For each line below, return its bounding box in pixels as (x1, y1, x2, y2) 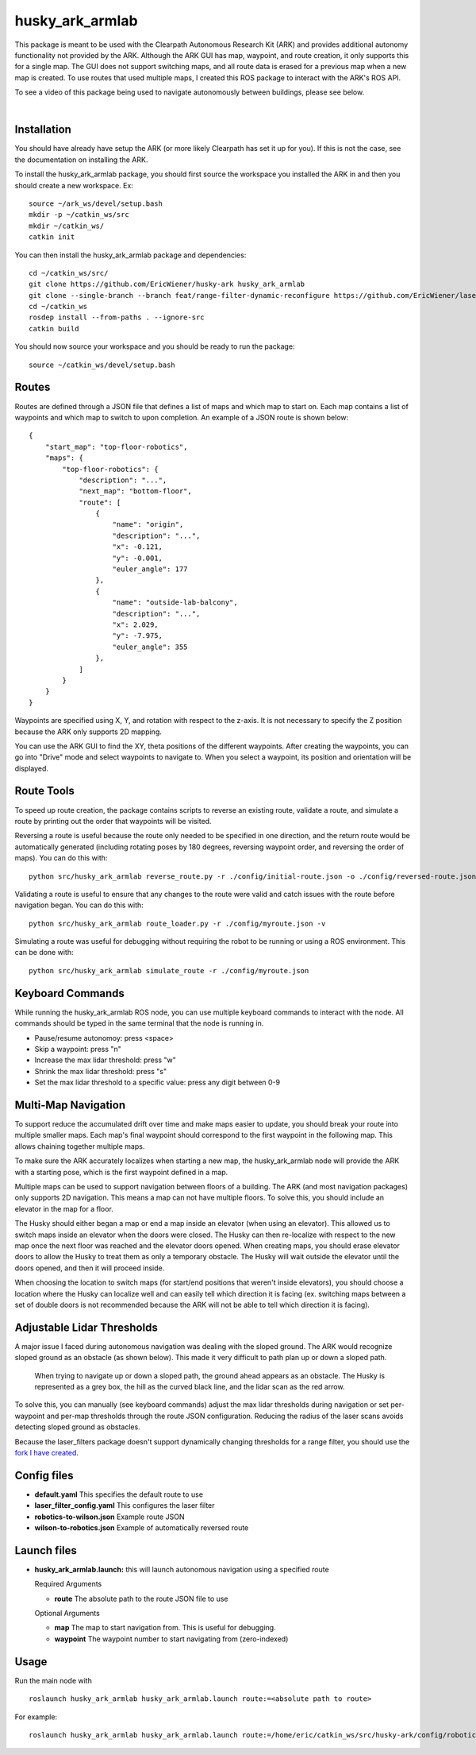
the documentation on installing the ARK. (14, 155, 148, 164)
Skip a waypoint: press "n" (34, 1044, 122, 1053)
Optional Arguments (34, 1609, 101, 1618)
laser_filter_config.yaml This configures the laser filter (34, 1501, 215, 1510)
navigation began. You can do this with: (14, 900, 144, 910)
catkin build (29, 324, 79, 333)
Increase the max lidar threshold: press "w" (34, 1055, 176, 1065)
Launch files (14, 1544, 77, 1557)
